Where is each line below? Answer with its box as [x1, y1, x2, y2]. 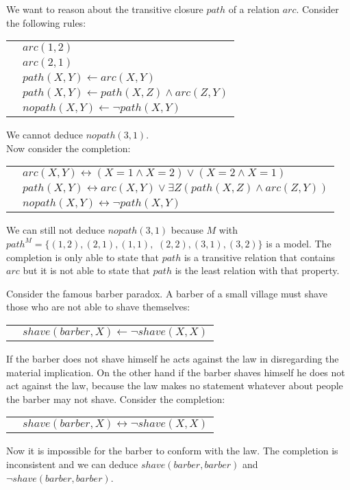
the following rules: [6, 15, 86, 29]
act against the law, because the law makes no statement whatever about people [6, 378, 343, 393]
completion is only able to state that [6, 249, 159, 264]
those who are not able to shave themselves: [6, 299, 190, 314]
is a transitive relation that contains [184, 249, 335, 264]
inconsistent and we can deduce [6, 456, 138, 471]
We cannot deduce [6, 127, 83, 142]
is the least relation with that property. [175, 263, 340, 278]
